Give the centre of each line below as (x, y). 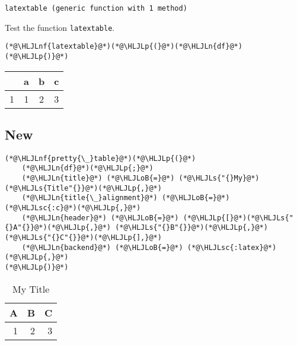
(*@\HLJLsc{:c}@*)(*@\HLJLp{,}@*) (73, 208)
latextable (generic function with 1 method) (96, 8)
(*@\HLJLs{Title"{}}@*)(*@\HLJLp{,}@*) (83, 188)
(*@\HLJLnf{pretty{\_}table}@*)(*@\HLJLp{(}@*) (100, 158)
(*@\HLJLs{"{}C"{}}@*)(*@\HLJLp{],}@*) (83, 238)
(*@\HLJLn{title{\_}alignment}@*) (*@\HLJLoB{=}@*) (126, 198)
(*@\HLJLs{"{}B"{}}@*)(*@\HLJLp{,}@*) (191, 228)
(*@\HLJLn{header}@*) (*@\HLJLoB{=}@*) (100, 218)
